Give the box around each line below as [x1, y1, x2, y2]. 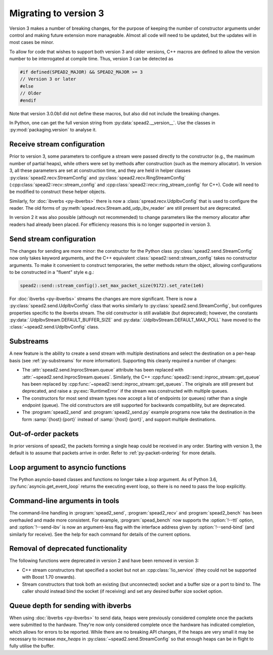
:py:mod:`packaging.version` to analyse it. [9, 127, 97, 133]
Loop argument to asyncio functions [9, 463, 126, 472]
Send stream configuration [9, 235, 96, 243]
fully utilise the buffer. [9, 643, 55, 649]
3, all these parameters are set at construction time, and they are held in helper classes [9, 167, 191, 174]
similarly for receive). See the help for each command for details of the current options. [9, 531, 192, 537]
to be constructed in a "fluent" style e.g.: [9, 269, 95, 275]
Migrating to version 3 [9, 8, 104, 19]
